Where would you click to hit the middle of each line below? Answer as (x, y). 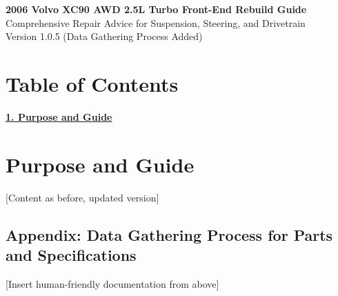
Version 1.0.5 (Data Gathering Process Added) (104, 36)
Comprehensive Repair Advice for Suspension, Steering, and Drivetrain (156, 22)
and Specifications (71, 255)
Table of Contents (92, 83)
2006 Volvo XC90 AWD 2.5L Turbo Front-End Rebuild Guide (156, 9)
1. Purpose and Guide (59, 116)
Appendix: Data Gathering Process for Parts (169, 234)
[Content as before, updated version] (82, 197)
